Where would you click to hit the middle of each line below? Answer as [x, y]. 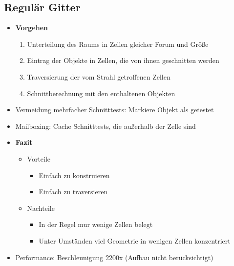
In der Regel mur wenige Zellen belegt [96, 224]
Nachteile [41, 208]
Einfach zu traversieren [73, 192]
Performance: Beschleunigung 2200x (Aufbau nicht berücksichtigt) [114, 257]
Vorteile [39, 158]
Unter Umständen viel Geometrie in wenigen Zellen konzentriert [135, 240]
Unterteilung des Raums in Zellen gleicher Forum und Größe [118, 44]
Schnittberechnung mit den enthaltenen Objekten [101, 93]
